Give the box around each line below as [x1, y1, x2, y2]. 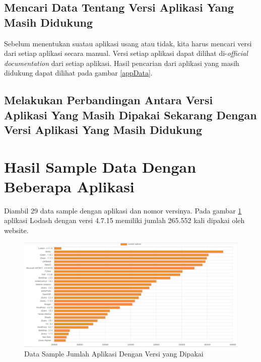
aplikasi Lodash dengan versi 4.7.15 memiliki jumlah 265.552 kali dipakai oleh [4, 215, 245, 226]
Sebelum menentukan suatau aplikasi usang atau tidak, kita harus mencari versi [4, 38, 252, 48]
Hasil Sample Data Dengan [4, 156, 197, 177]
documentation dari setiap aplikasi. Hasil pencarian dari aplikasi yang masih [4, 57, 239, 68]
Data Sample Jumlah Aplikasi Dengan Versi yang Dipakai [24, 348, 204, 359]
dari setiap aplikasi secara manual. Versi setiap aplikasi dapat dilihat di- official [4, 48, 248, 58]
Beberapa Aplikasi [4, 176, 135, 196]
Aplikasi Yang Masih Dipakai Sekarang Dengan [4, 107, 257, 122]
